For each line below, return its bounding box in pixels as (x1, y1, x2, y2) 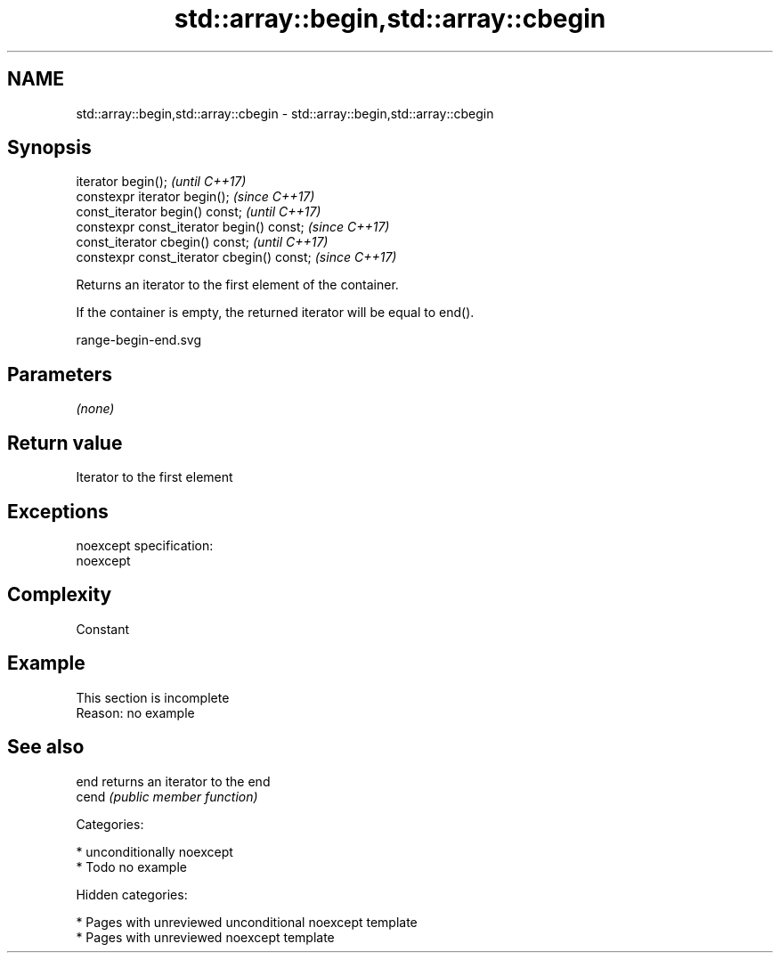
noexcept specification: (76, 537, 214, 553)
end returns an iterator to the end (76, 773, 271, 789)
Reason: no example (76, 704, 195, 720)
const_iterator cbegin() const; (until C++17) (76, 234, 329, 250)
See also (7, 736, 85, 759)
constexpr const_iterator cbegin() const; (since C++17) (76, 249, 397, 265)
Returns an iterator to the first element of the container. (76, 277, 399, 293)
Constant (76, 621, 130, 637)
